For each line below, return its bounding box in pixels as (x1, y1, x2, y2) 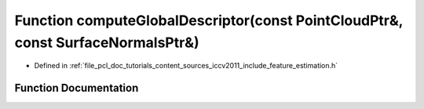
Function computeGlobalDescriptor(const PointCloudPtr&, (14, 12, 404, 29)
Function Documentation (14, 82, 139, 95)
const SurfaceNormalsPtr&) (14, 34, 199, 51)
